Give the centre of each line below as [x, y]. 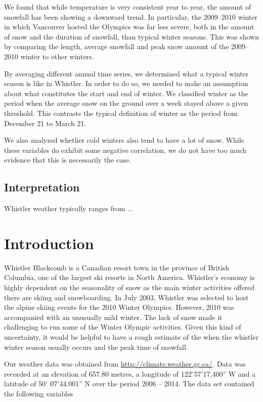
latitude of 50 [25, 384]
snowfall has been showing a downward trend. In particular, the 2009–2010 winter [131, 16]
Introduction [49, 243]
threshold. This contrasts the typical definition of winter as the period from [121, 113]
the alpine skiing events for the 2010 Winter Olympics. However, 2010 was [119, 307]
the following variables [39, 393]
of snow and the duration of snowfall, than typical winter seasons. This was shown [131, 36]
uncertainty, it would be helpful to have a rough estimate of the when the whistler [131, 336]
